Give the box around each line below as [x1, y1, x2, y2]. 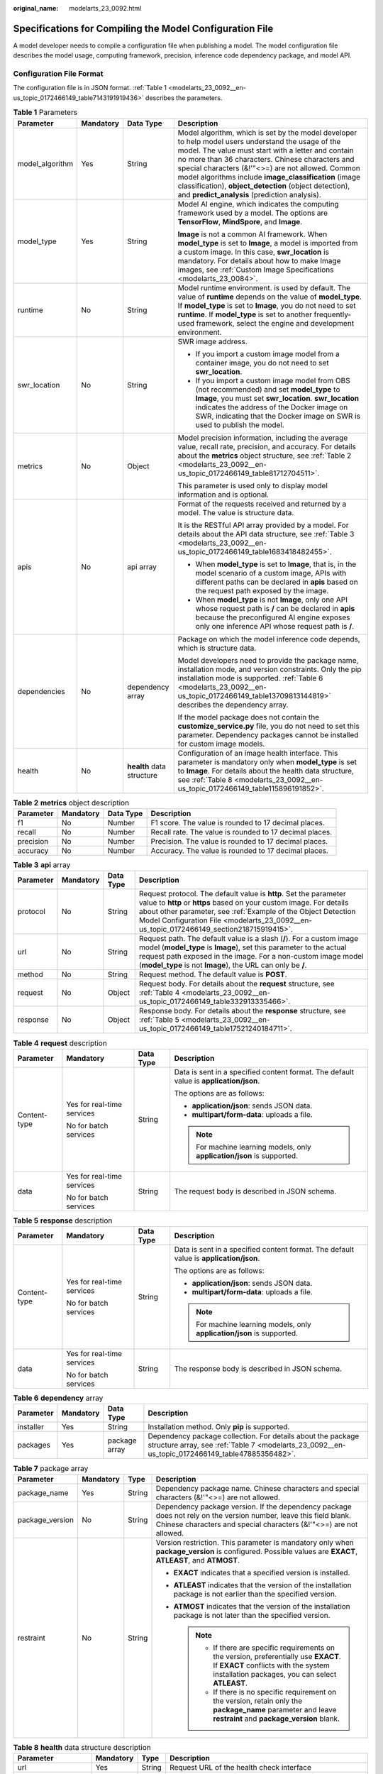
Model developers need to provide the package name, [177, 655, 359, 665]
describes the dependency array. [177, 700, 289, 710]
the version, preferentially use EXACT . [213, 1651, 342, 1661]
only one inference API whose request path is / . [195, 621, 355, 631]
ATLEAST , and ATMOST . [155, 1555, 240, 1565]
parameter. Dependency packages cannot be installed [177, 729, 359, 739]
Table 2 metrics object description [13, 798, 130, 808]
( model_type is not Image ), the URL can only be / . [138, 960, 307, 970]
